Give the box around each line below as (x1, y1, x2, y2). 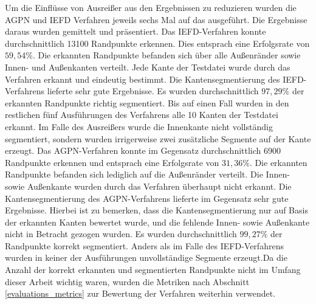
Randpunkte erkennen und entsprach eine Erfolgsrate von (5, 156, 219, 168)
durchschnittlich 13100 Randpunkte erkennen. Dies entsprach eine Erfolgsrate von (5, 36, 310, 49)
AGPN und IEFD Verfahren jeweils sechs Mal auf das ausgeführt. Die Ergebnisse (5, 13, 307, 26)
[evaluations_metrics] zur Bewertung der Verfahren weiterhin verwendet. (5, 287, 276, 300)
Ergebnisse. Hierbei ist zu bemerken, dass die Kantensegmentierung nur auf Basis (5, 204, 308, 216)
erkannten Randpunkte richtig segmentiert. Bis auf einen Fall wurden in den (5, 96, 289, 109)
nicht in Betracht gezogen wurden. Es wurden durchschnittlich (5, 227, 237, 240)
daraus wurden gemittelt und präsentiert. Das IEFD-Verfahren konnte (5, 25, 266, 38)
